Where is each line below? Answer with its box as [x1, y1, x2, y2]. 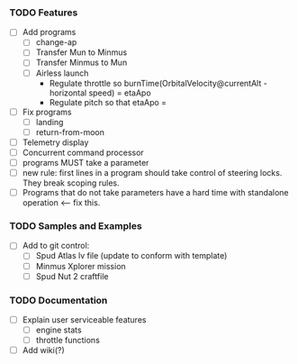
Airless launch [35, 68, 89, 78]
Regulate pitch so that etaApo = [49, 96, 167, 107]
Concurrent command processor [22, 147, 144, 158]
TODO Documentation [9, 294, 108, 306]
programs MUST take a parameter [22, 157, 149, 168]
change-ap [35, 37, 77, 48]
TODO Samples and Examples [9, 220, 142, 232]
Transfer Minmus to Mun [35, 57, 128, 68]
